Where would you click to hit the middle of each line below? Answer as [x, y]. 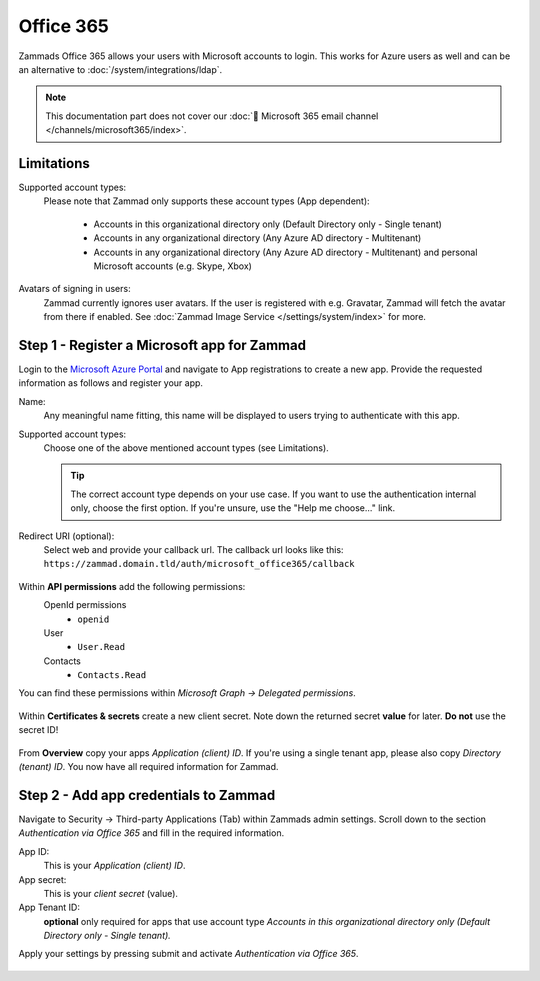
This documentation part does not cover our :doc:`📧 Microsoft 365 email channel [212, 116]
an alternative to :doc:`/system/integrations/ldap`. [120, 69]
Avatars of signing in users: [74, 289]
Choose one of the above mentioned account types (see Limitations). [186, 448]
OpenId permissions [85, 605]
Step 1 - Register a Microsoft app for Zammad [162, 345]
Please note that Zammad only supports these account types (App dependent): [206, 201]
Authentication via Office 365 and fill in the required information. [151, 833]
